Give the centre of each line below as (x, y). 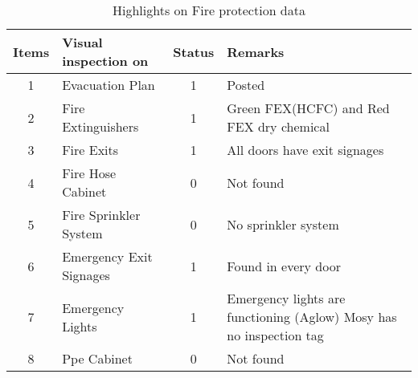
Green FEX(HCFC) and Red (308, 108)
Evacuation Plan (109, 85)
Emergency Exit (107, 256)
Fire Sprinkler (101, 215)
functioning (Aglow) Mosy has (312, 317)
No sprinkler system (283, 224)
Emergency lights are (286, 298)
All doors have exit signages (305, 150)
